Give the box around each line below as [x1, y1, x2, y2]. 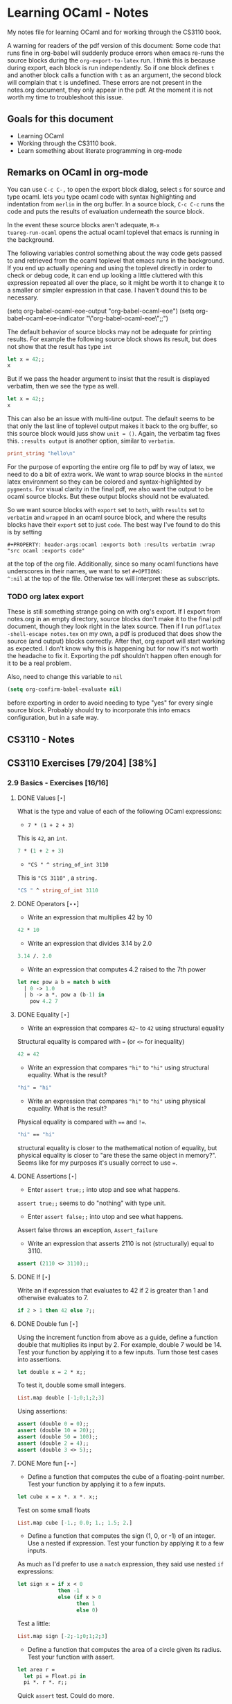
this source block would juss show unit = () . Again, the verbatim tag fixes [7, 429, 220, 438]
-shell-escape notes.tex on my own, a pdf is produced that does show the [7, 630, 222, 638]
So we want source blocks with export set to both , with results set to [7, 505, 205, 514]
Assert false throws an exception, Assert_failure [17, 1225, 158, 1234]
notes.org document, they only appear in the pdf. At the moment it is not [7, 85, 213, 94]
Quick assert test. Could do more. [17, 1691, 114, 1700]
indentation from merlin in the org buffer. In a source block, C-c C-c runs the [7, 199, 225, 208]
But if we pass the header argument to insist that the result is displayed [7, 375, 210, 383]
